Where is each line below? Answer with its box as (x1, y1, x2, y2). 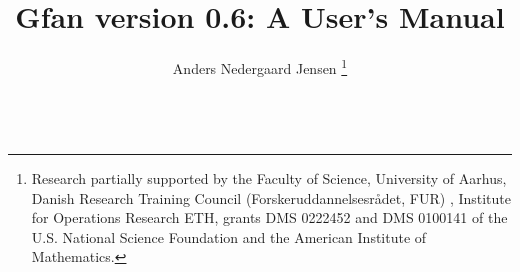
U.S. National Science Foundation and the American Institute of (31, 226, 427, 247)
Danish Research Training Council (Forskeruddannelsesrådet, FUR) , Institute (31, 187, 512, 208)
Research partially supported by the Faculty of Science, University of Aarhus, (31, 167, 507, 188)
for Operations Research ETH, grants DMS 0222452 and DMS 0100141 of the (31, 207, 508, 228)
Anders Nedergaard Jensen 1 (172, 55, 348, 78)
